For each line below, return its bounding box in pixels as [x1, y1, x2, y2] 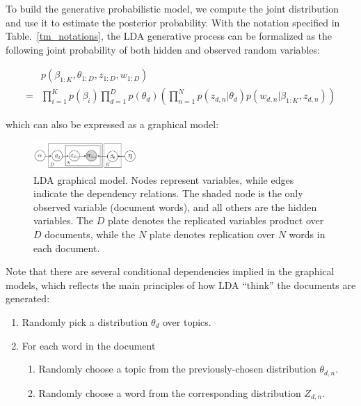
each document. [33, 240, 100, 255]
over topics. [163, 314, 211, 329]
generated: [6, 291, 50, 306]
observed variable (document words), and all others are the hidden [33, 199, 317, 214]
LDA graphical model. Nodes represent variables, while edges [33, 172, 294, 187]
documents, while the [45, 227, 136, 241]
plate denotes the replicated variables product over [107, 213, 324, 228]
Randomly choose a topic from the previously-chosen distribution [38, 361, 316, 376]
